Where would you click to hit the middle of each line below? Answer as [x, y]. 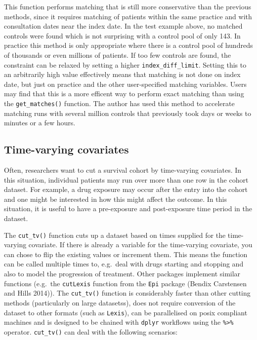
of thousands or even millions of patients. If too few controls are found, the [118, 55]
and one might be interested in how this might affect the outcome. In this [115, 199]
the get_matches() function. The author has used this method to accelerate [119, 103]
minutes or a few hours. [40, 123]
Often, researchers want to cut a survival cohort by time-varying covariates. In [123, 170]
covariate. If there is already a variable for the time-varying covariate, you [140, 245]
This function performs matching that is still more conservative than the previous [128, 6]
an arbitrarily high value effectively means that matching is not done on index [122, 74]
